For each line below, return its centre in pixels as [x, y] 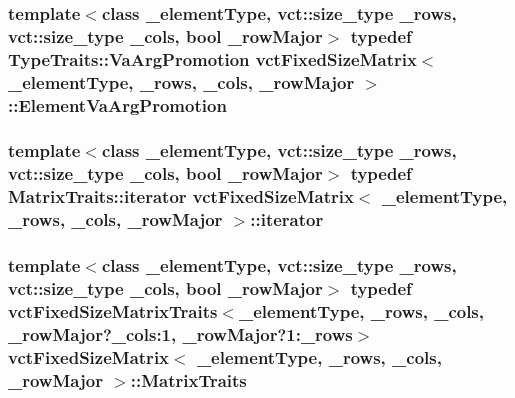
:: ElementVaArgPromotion [117, 104]
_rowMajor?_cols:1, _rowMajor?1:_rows [180, 333]
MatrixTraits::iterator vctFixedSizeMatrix [181, 196]
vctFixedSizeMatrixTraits [113, 310]
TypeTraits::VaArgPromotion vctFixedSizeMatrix [212, 58]
